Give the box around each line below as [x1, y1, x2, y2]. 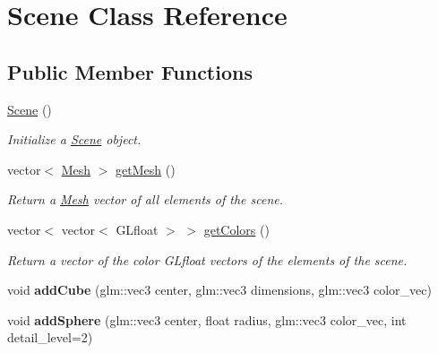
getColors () [203, 220, 270, 238]
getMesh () [116, 159, 176, 178]
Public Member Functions [7, 57, 253, 85]
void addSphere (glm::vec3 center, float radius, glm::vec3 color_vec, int [7, 310, 407, 329]
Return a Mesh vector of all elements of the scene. [7, 190, 283, 209]
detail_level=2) [7, 328, 93, 347]
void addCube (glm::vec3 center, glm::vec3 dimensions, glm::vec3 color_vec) [7, 280, 432, 299]
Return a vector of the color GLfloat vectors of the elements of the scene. [7, 250, 408, 269]
